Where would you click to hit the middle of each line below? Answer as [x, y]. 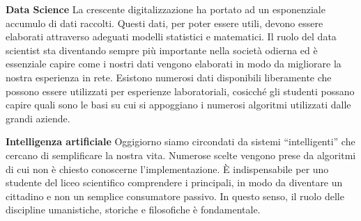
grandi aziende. [38, 118]
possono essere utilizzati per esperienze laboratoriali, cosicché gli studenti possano [180, 91]
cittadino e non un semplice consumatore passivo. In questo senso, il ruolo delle [175, 196]
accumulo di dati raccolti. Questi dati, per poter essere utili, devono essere [164, 23]
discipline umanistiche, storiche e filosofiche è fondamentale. [133, 210]
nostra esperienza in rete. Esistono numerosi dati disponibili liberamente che [169, 77]
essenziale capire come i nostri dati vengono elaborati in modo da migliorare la [174, 64]
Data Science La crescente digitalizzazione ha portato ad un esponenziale [166, 9]
